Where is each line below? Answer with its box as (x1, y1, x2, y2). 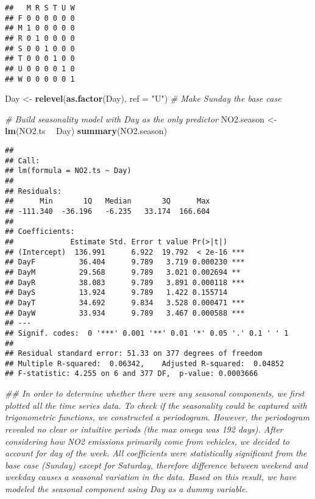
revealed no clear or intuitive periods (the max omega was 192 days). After (5, 422, 283, 435)
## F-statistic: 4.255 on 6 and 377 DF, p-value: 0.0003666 (5, 369, 258, 378)
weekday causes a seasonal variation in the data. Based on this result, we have (5, 470, 297, 483)
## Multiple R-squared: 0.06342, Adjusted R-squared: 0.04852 (5, 359, 285, 368)
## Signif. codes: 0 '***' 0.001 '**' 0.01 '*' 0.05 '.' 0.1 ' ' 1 (5, 328, 289, 338)
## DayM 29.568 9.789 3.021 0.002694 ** (5, 267, 241, 277)
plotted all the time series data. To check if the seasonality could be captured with (5, 398, 307, 411)
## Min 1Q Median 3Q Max (5, 197, 210, 206)
